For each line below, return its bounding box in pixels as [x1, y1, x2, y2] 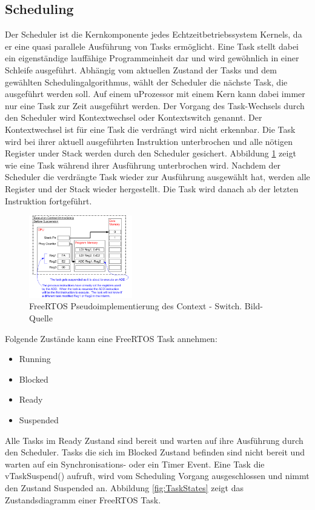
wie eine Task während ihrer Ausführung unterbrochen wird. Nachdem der [5, 158, 281, 171]
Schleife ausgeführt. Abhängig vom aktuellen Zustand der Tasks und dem [5, 63, 277, 76]
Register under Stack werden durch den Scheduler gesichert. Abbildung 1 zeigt [5, 147, 296, 159]
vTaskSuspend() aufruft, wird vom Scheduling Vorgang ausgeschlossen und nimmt [5, 469, 310, 482]
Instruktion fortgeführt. [5, 194, 92, 207]
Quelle [29, 311, 53, 324]
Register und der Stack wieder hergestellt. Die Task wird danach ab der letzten [5, 182, 299, 195]
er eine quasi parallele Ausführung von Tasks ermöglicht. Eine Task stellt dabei [5, 39, 299, 52]
